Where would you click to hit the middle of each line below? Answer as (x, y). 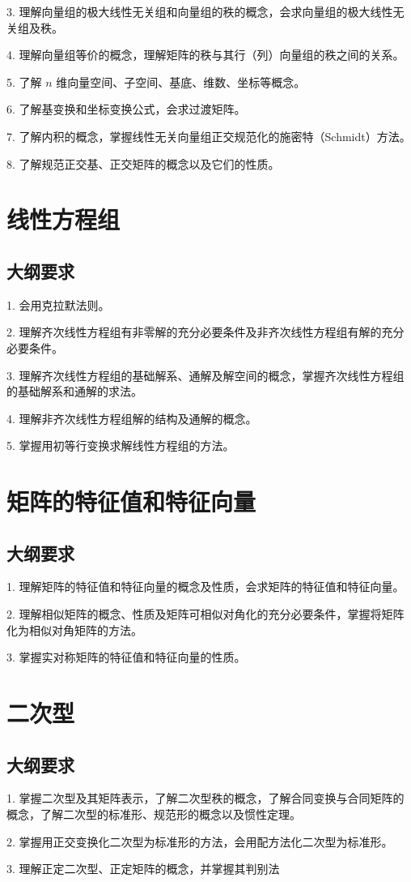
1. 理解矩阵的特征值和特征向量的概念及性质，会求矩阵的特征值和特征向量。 (205, 587)
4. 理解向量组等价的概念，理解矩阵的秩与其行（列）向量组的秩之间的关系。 (205, 55)
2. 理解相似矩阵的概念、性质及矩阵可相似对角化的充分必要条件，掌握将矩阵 (205, 614)
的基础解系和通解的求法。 (74, 391)
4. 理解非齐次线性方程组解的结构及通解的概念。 (132, 418)
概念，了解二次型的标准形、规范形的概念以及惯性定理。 (154, 814)
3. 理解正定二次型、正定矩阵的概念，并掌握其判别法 (143, 869)
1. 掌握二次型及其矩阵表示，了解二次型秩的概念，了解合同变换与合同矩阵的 (205, 798)
